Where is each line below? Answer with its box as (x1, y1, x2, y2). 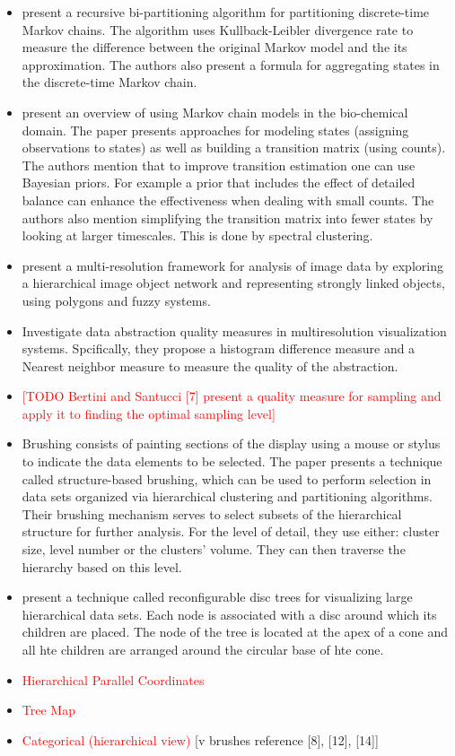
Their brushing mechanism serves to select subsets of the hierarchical (22, 504, 402, 523)
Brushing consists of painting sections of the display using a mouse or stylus (22, 434, 441, 453)
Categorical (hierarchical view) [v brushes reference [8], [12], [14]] (22, 730, 379, 749)
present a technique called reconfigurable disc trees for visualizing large (22, 587, 413, 606)
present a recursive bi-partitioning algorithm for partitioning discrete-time (22, 3, 430, 21)
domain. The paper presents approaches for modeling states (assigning (22, 120, 409, 139)
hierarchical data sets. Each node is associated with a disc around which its (22, 604, 437, 623)
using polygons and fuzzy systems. (22, 291, 211, 309)
